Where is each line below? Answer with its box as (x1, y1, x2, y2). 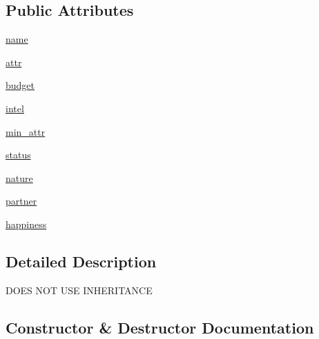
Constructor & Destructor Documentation (6, 316, 314, 338)
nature (6, 170, 33, 185)
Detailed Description (6, 250, 157, 271)
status (6, 147, 31, 162)
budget (6, 78, 35, 92)
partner (6, 194, 37, 208)
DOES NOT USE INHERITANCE (6, 282, 153, 297)
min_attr (6, 124, 46, 138)
